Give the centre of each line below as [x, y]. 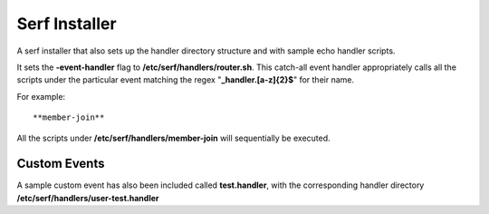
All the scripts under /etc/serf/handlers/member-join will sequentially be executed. [173, 138]
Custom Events [61, 164]
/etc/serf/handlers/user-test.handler [88, 198]
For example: [41, 96]
